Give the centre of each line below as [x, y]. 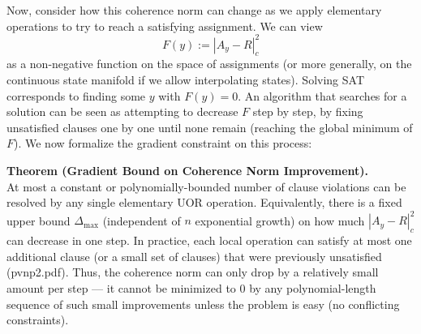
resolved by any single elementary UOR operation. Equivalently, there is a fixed [204, 202]
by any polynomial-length [313, 287]
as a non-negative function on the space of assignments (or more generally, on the [209, 64]
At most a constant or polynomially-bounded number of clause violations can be [206, 186]
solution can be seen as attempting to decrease [122, 111]
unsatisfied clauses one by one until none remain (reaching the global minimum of [210, 127]
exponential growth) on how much [280, 220]
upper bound [39, 220]
